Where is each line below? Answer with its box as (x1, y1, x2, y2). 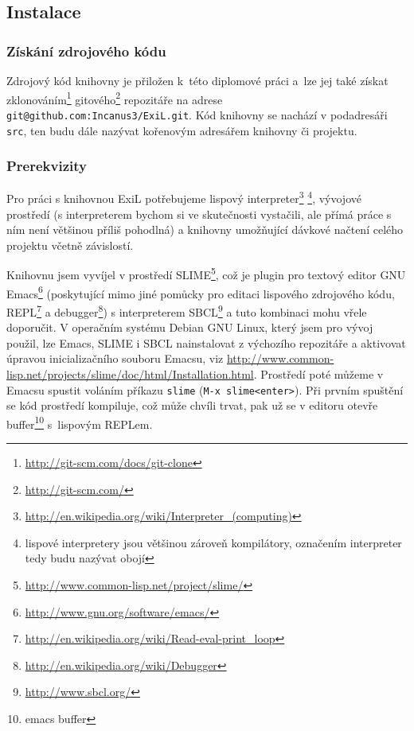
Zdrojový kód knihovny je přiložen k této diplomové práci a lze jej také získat (6, 72, 389, 88)
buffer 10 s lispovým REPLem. (6, 413, 153, 432)
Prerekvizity (6, 156, 87, 176)
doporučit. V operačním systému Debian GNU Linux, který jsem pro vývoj (6, 319, 373, 336)
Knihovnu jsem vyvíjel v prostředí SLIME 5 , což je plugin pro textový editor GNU (6, 264, 406, 283)
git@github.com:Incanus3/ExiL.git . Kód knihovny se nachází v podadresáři (6, 106, 388, 122)
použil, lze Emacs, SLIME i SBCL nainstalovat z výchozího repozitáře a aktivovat (6, 334, 406, 351)
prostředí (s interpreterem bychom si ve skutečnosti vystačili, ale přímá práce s (6, 205, 392, 222)
